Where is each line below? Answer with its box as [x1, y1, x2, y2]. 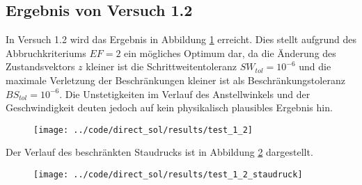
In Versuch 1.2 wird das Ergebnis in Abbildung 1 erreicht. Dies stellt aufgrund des [6, 32, 356, 47]
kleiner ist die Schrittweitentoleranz [86, 59, 237, 74]
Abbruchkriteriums [6, 45, 86, 60]
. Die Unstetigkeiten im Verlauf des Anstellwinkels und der [59, 86, 310, 101]
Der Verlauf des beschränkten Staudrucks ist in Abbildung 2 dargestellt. [6, 145, 313, 159]
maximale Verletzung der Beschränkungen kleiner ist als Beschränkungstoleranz [6, 72, 345, 87]
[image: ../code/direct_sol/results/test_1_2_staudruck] [33, 170, 303, 180]
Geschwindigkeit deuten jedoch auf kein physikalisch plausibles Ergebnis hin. [6, 100, 333, 115]
